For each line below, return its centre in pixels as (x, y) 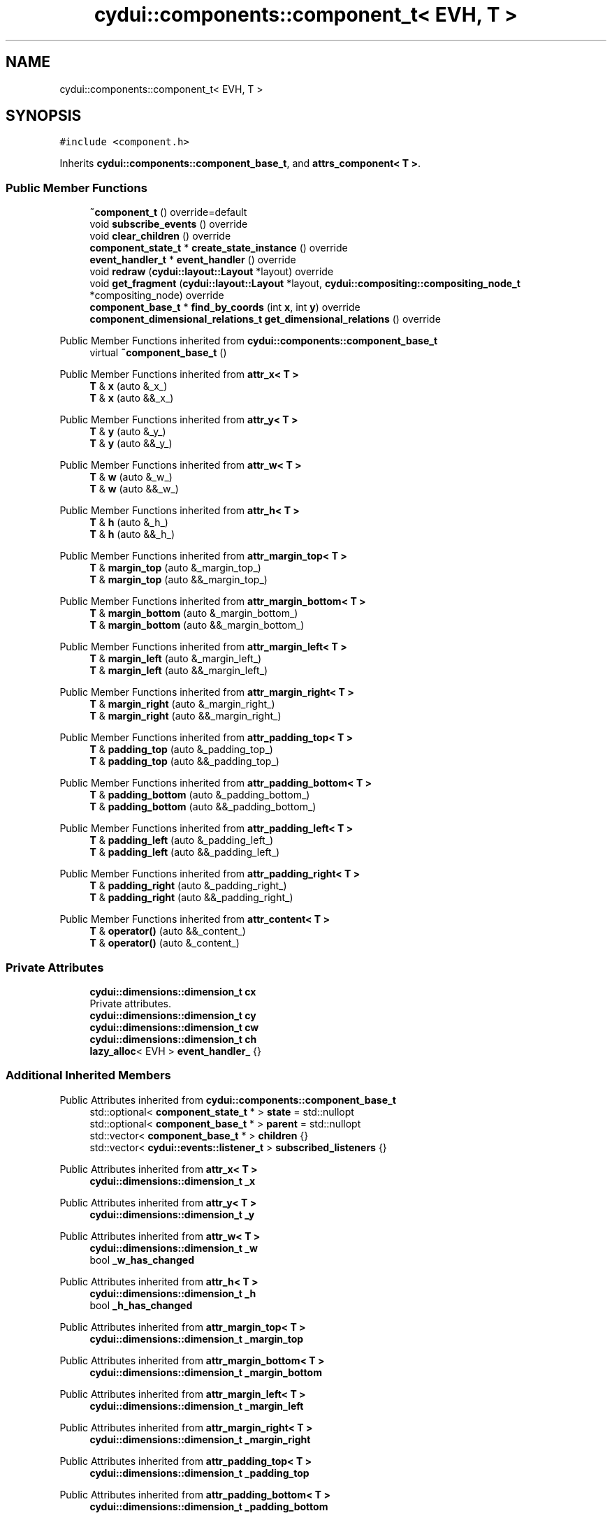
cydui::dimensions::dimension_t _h (173, 1293)
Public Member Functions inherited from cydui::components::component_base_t (249, 341)
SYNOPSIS (44, 116)
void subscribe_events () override (169, 224)
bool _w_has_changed (142, 1260)
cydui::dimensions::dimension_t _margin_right (200, 1439)
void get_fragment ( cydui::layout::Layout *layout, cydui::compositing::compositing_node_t (305, 284)
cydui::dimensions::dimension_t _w (174, 1248)
